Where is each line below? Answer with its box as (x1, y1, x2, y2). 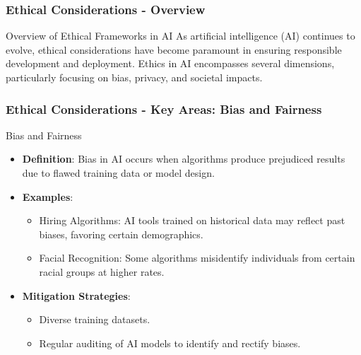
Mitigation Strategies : (22, 288, 131, 303)
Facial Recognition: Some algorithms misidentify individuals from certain (39, 250, 355, 265)
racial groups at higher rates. (39, 264, 165, 279)
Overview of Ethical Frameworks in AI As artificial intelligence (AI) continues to (6, 28, 355, 43)
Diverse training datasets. (39, 312, 150, 327)
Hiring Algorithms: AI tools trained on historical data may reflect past (39, 213, 345, 228)
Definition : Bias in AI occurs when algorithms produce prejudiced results (22, 151, 345, 166)
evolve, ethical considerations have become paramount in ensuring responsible (6, 42, 342, 57)
